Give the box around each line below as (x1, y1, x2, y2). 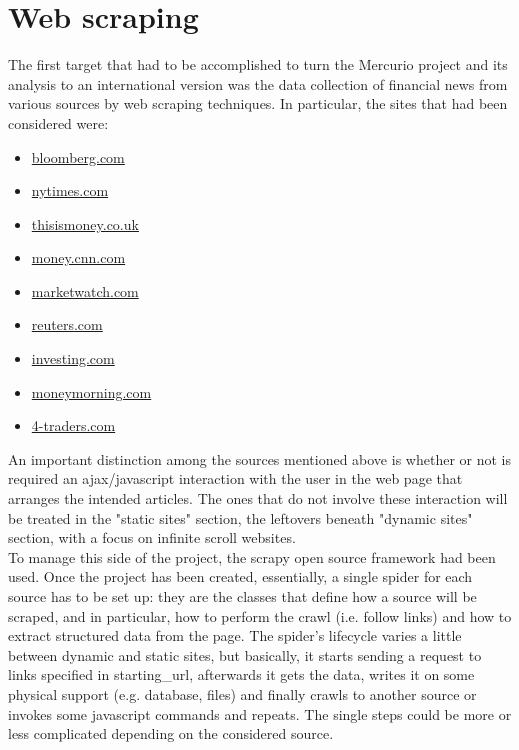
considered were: (8, 112, 109, 133)
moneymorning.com (31, 381, 152, 402)
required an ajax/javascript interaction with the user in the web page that (8, 468, 463, 489)
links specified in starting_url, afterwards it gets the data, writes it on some (8, 664, 475, 685)
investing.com (31, 348, 115, 369)
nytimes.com (31, 180, 109, 201)
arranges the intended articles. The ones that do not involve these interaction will (8, 488, 508, 509)
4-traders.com (31, 415, 116, 436)
